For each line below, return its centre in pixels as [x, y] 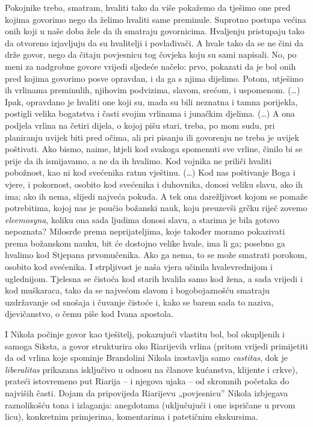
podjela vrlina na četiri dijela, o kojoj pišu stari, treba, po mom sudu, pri [140, 125]
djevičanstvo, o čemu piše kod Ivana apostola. [89, 314]
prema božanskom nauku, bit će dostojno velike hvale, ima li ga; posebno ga [145, 243]
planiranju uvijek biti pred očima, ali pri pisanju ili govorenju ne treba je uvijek [152, 137]
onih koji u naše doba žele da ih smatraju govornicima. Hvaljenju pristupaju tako [155, 31]
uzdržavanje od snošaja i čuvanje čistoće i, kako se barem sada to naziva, [139, 302]
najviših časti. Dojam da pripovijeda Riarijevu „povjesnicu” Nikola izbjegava [147, 393]
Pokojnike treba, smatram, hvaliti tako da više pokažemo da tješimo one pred [148, 7]
